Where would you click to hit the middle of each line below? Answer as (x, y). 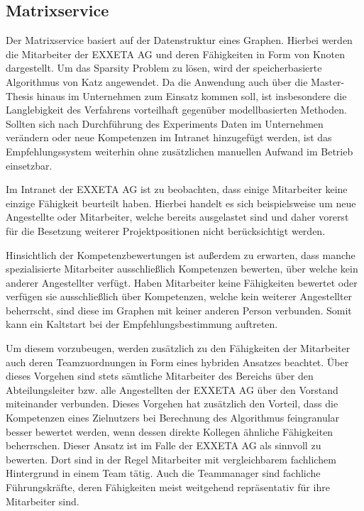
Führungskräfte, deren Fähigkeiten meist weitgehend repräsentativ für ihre (168, 487)
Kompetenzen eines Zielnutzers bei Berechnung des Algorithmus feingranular (173, 418)
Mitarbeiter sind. (43, 501)
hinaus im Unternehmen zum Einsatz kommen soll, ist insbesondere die (192, 95)
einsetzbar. (29, 165)
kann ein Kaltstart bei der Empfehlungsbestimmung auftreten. (142, 324)
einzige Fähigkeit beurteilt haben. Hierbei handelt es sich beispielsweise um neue (181, 203)
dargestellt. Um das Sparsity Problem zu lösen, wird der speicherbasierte (164, 68)
